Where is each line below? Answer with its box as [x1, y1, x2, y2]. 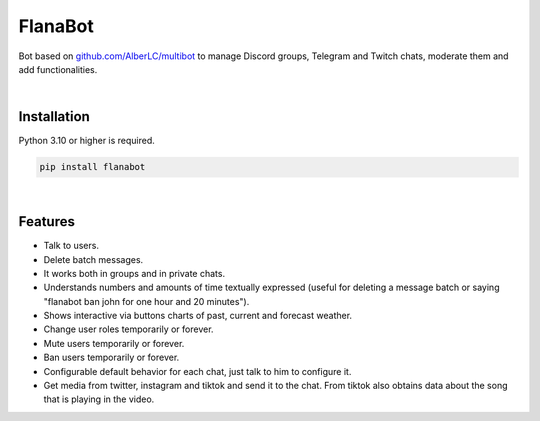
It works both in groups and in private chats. [43, 267, 225, 279]
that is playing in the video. [43, 393, 155, 405]
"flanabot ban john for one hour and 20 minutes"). [43, 295, 250, 307]
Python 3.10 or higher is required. [18, 135, 155, 147]
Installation [18, 108, 90, 125]
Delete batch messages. [43, 253, 144, 265]
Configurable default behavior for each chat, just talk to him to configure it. [43, 365, 352, 377]
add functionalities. [18, 63, 98, 75]
